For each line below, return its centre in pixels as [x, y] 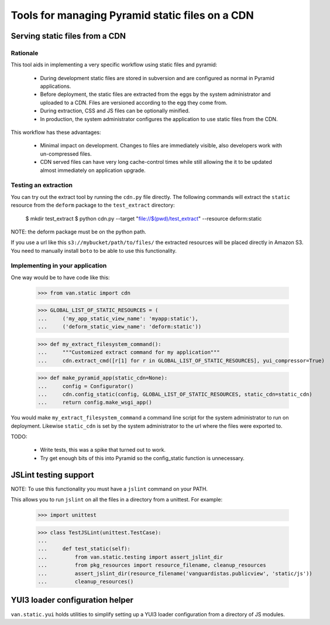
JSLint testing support [52, 475]
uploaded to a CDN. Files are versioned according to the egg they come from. [134, 102]
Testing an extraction [42, 186]
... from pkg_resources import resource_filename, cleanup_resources [152, 565]
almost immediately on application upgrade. [93, 170]
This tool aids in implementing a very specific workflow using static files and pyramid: [114, 65]
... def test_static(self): [84, 549]
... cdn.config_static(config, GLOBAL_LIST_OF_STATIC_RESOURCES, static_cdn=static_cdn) [175, 394]
